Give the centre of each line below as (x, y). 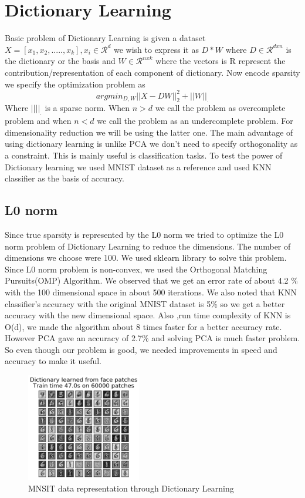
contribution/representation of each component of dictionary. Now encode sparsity (152, 72)
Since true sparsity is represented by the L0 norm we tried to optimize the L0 (144, 234)
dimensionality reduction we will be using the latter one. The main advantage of (149, 132)
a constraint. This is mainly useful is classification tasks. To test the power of (144, 155)
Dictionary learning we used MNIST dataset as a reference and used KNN (138, 166)
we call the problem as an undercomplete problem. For (195, 121)
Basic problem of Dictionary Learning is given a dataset (105, 38)
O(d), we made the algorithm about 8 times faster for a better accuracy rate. (143, 326)
